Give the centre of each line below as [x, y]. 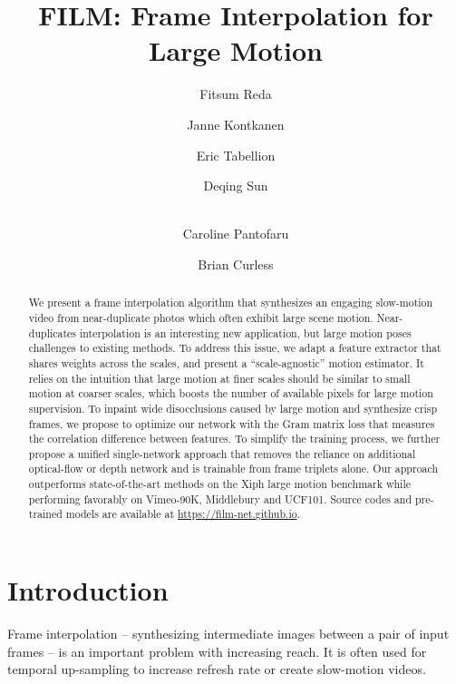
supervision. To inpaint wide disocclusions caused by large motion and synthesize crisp [233, 408]
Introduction [88, 590]
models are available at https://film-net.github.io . [183, 514]
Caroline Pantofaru [236, 234]
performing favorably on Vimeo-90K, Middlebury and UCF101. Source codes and [220, 498]
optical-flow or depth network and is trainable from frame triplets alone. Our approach [233, 469]
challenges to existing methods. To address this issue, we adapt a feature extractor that [235, 348]
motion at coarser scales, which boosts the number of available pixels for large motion [231, 393]
